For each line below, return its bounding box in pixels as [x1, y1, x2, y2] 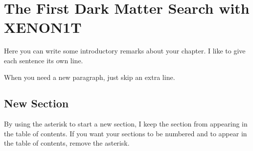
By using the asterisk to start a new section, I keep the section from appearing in [4, 119, 248, 129]
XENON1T [4, 17, 82, 37]
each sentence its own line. [4, 55, 83, 65]
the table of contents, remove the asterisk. [4, 138, 130, 148]
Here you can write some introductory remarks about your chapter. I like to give [4, 46, 246, 56]
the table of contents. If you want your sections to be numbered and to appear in [4, 128, 247, 138]
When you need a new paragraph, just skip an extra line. [4, 72, 175, 82]
